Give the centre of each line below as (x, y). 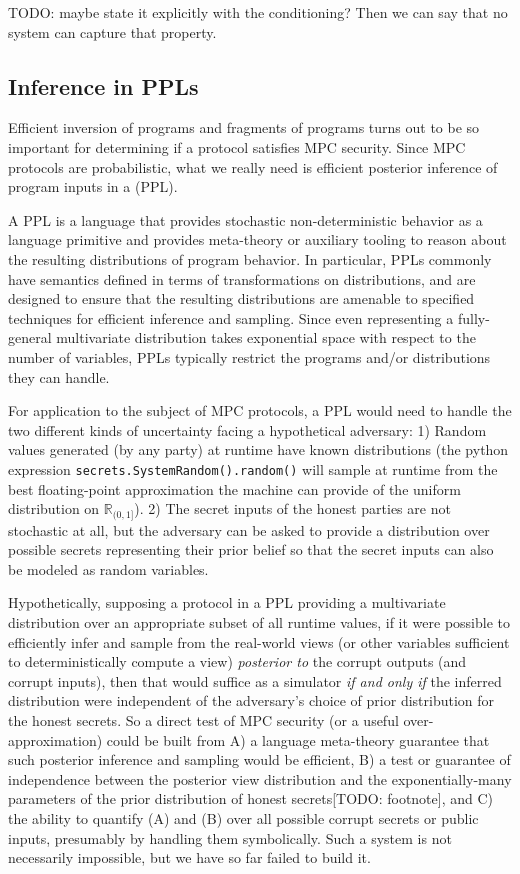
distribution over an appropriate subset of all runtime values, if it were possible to (259, 621)
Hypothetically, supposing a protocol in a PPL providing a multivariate (227, 602)
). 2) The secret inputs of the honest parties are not (292, 508)
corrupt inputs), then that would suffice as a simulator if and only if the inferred (255, 680)
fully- (473, 317)
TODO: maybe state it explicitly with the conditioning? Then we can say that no (258, 12)
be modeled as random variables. (108, 568)
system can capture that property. (112, 31)
